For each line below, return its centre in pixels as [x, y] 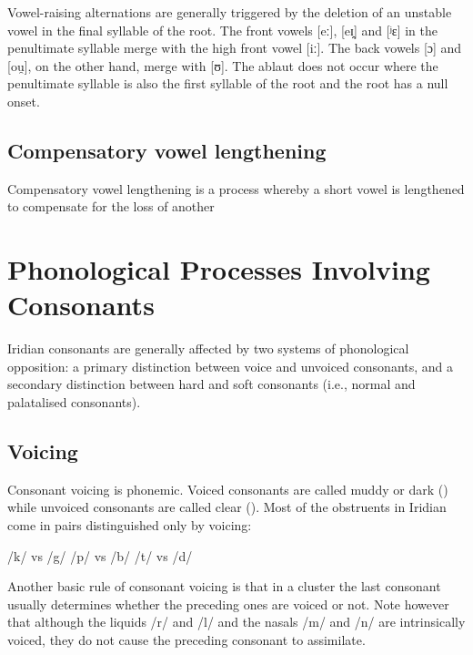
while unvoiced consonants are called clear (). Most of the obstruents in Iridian [227, 507]
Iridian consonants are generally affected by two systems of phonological [208, 348]
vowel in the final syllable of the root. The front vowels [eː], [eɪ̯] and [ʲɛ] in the [223, 30]
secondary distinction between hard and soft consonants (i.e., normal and [211, 384]
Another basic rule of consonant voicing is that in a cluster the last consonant [224, 586]
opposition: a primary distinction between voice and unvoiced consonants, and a [231, 366]
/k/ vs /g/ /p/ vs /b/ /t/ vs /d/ [100, 555]
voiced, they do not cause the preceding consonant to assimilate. [186, 640]
